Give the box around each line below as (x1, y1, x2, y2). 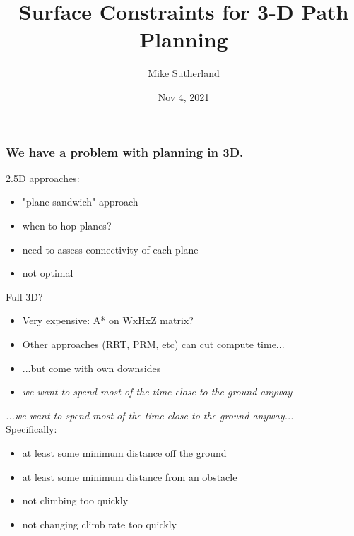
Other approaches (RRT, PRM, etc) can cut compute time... (22, 336, 285, 351)
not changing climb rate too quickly (22, 516, 177, 531)
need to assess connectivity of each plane (22, 242, 199, 256)
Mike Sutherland (148, 66, 220, 81)
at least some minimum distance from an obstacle (22, 469, 237, 484)
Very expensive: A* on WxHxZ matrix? (22, 313, 194, 328)
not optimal (22, 266, 73, 280)
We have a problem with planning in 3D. (6, 143, 244, 160)
